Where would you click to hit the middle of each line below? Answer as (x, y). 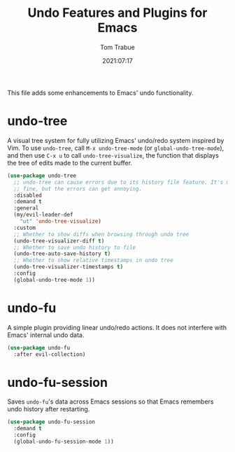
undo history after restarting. (49, 409)
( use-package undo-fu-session (51, 422)
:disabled (28, 195)
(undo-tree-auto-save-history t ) (62, 254)
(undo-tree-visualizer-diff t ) (59, 241)
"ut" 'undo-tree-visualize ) (60, 221)
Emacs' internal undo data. (46, 335)
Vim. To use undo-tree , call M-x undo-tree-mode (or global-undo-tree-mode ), (116, 148)
